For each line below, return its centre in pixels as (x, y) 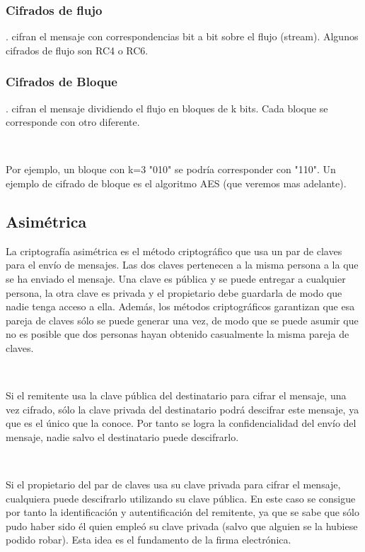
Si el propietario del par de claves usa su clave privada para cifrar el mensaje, (173, 485)
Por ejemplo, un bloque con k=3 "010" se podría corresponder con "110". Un (171, 169)
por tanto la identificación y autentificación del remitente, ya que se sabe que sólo (183, 512)
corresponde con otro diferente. (73, 122)
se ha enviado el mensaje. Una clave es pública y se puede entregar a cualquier (176, 278)
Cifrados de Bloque (62, 82)
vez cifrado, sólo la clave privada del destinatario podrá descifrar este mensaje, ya (182, 409)
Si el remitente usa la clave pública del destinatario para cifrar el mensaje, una (176, 395)
